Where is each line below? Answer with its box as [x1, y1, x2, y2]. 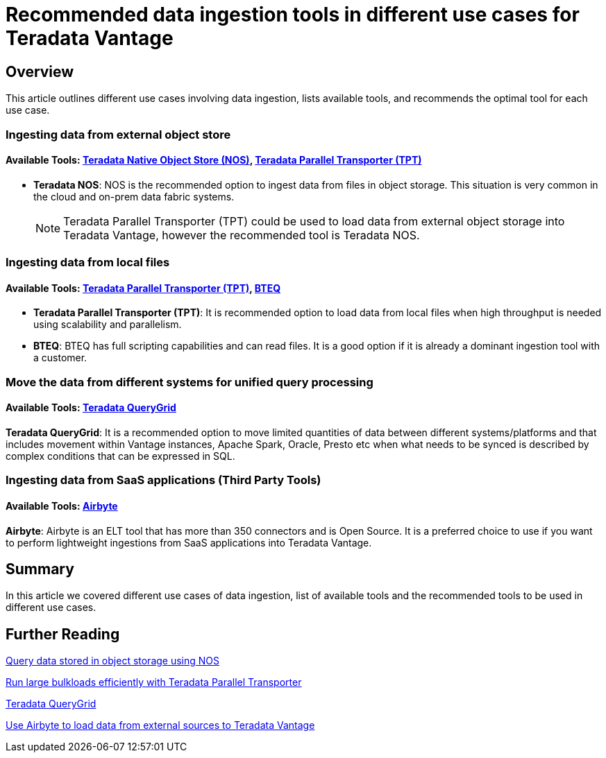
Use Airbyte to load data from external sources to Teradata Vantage [6, 719, 315, 732]
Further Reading [6, 625, 120, 643]
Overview [6, 62, 74, 80]
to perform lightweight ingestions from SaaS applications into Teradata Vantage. [6, 536, 372, 549]
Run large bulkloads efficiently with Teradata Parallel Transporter [6, 676, 302, 689]
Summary [6, 560, 74, 578]
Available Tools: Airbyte [6, 499, 118, 512]
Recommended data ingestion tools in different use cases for [6, 3, 580, 26]
